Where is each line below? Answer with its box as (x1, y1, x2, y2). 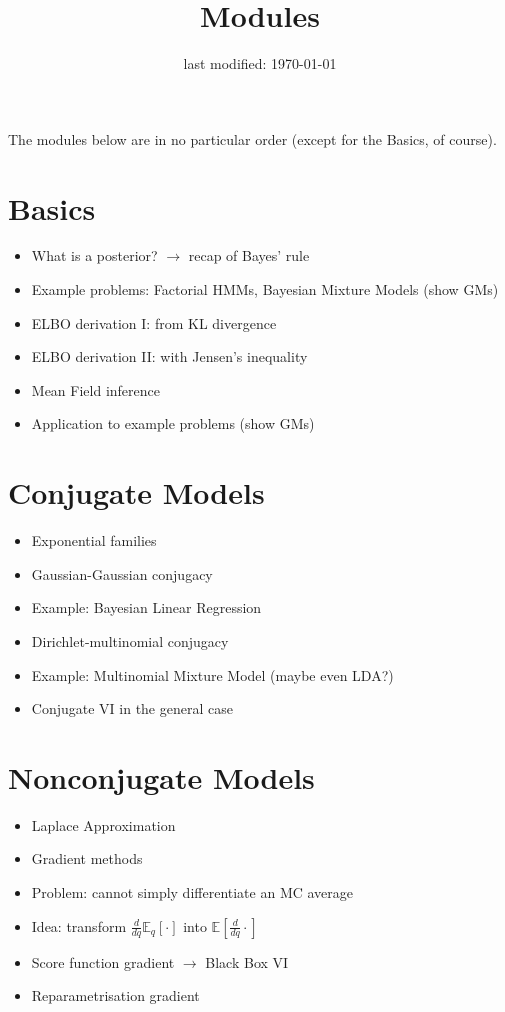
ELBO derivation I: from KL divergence (31, 312, 277, 333)
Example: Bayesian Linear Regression (31, 597, 262, 618)
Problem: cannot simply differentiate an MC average (31, 882, 354, 902)
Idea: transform (31, 915, 127, 936)
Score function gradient (31, 951, 175, 972)
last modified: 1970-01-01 (183, 53, 337, 74)
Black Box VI (205, 951, 289, 972)
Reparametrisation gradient (31, 985, 200, 1006)
